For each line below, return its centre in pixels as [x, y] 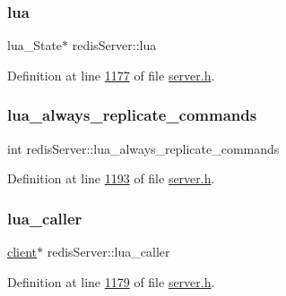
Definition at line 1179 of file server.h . [111, 281]
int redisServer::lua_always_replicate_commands [143, 148]
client [22, 252]
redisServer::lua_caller [108, 252]
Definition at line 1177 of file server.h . [111, 75]
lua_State [35, 45]
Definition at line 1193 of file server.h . [111, 178]
